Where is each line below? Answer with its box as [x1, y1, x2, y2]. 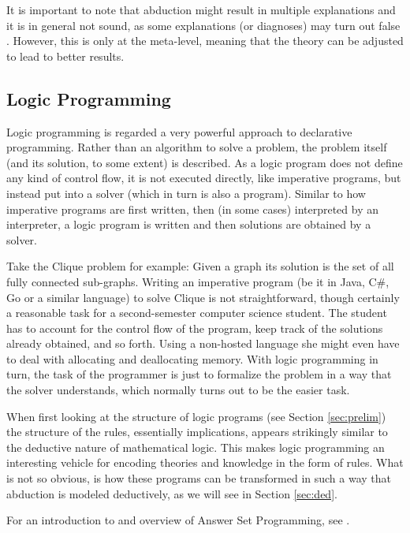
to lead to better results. [6, 47, 125, 64]
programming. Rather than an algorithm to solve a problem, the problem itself [6, 139, 387, 155]
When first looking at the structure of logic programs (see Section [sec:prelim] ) [6, 408, 386, 424]
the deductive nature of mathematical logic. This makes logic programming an [6, 438, 385, 455]
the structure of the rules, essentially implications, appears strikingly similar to [6, 423, 388, 440]
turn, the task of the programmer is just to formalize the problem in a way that [6, 366, 392, 382]
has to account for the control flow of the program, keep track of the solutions [6, 319, 383, 336]
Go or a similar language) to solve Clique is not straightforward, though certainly [6, 289, 400, 305]
